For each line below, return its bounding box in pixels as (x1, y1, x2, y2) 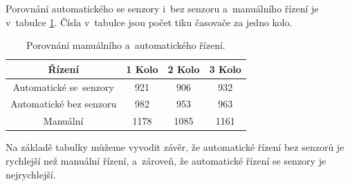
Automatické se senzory (12, 79, 114, 94)
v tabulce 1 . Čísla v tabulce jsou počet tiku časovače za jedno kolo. (6, 14, 293, 29)
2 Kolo (167, 61, 200, 76)
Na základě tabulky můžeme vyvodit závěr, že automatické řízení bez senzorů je (6, 140, 344, 154)
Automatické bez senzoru (10, 96, 117, 111)
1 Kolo (126, 61, 158, 76)
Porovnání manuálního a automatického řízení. (26, 38, 225, 52)
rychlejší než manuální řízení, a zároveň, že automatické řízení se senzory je (6, 154, 326, 167)
